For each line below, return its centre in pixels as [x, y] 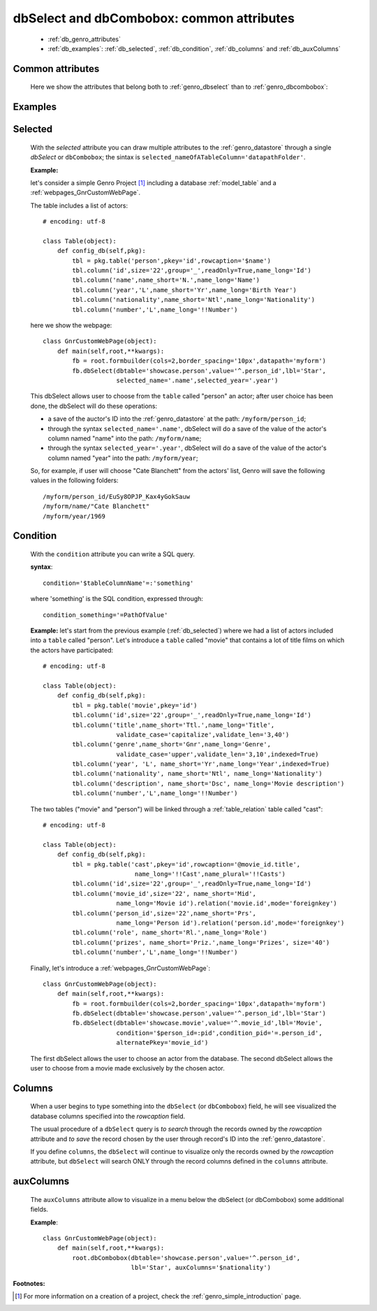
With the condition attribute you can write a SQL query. [113, 554]
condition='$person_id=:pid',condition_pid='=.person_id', [219, 1033]
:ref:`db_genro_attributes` [84, 39]
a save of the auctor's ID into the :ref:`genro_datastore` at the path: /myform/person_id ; [177, 419]
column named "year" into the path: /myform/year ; [123, 458]
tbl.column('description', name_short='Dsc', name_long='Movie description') [208, 783]
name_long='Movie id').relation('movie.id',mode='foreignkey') [227, 904]
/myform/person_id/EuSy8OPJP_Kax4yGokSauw [117, 497]
